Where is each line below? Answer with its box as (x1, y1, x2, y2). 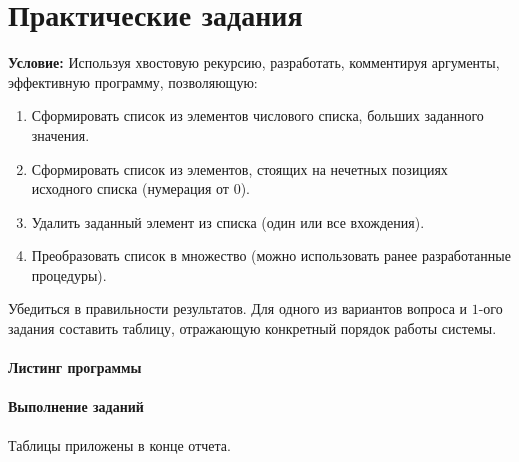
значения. (31, 124, 90, 145)
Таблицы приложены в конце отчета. (8, 434, 231, 455)
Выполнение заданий (8, 396, 144, 417)
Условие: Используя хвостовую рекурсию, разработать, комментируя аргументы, (8, 52, 500, 73)
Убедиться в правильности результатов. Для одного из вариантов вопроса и (8, 298, 468, 319)
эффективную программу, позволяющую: (8, 71, 258, 92)
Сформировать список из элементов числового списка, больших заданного (31, 105, 484, 126)
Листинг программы (8, 357, 142, 378)
